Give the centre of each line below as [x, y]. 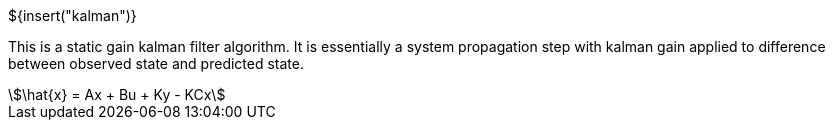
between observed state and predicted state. [156, 63]
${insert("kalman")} [72, 15]
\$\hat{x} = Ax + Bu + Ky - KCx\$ [117, 94]
